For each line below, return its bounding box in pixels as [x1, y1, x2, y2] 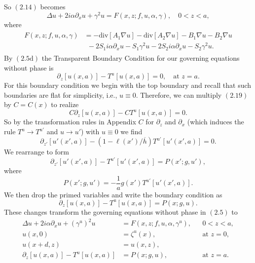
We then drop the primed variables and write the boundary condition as [4, 189, 222, 199]
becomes [40, 1, 66, 11]
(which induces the [187, 116, 244, 127]
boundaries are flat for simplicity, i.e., [4, 89, 117, 100]
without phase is [4, 63, 54, 73]
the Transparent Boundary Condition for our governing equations [41, 53, 240, 63]
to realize [51, 99, 79, 110]
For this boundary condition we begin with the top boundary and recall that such [4, 80, 252, 90]
